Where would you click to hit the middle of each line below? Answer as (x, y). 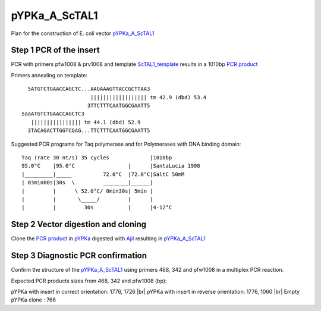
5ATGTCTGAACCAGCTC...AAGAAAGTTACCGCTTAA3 (89, 89)
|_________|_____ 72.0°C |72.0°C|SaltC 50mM (103, 174)
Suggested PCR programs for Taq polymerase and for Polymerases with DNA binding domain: (126, 144)
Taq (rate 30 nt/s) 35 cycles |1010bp (97, 157)
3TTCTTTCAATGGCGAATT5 (119, 106)
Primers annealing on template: (49, 75)
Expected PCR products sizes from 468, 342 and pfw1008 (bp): (89, 281)
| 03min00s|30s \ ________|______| (88, 183)
